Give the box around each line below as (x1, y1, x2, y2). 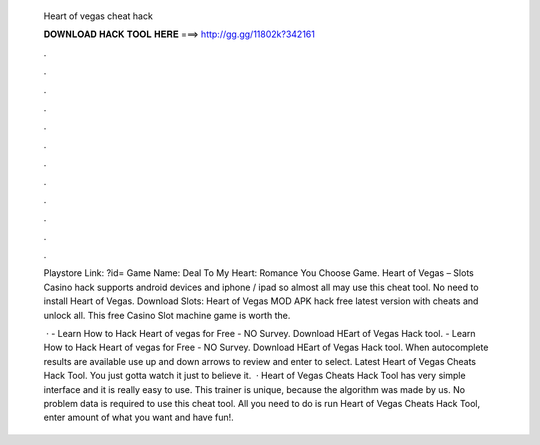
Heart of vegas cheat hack (43, 10, 154, 22)
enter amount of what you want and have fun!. (43, 411, 234, 424)
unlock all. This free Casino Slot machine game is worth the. (43, 309, 291, 321)
